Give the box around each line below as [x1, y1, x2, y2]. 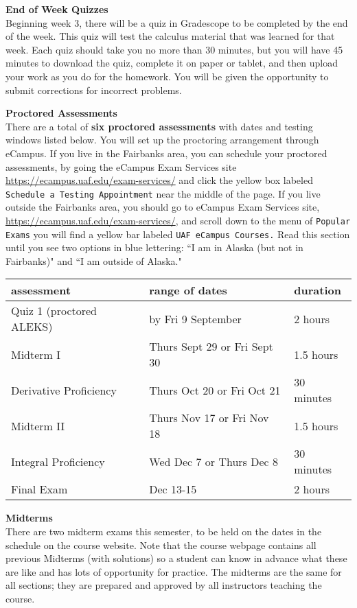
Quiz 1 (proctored [11, 303, 97, 319]
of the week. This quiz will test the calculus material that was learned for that [5, 29, 335, 43]
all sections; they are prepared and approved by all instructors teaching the [5, 578, 322, 592]
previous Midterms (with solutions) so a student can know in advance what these [5, 551, 347, 565]
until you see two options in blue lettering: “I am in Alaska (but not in [5, 240, 303, 255]
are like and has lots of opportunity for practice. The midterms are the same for [5, 564, 342, 578]
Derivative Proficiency [11, 382, 117, 398]
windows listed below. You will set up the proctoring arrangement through [5, 132, 319, 147]
